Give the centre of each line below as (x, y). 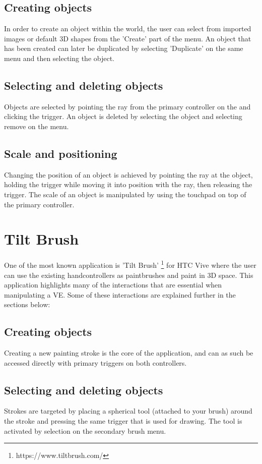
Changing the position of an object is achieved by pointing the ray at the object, (128, 174)
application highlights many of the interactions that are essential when (113, 285)
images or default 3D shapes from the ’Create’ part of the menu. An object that (128, 38)
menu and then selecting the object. (59, 58)
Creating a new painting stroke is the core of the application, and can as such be (129, 353)
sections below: (27, 304)
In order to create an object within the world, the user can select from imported (128, 28)
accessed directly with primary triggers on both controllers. (95, 362)
